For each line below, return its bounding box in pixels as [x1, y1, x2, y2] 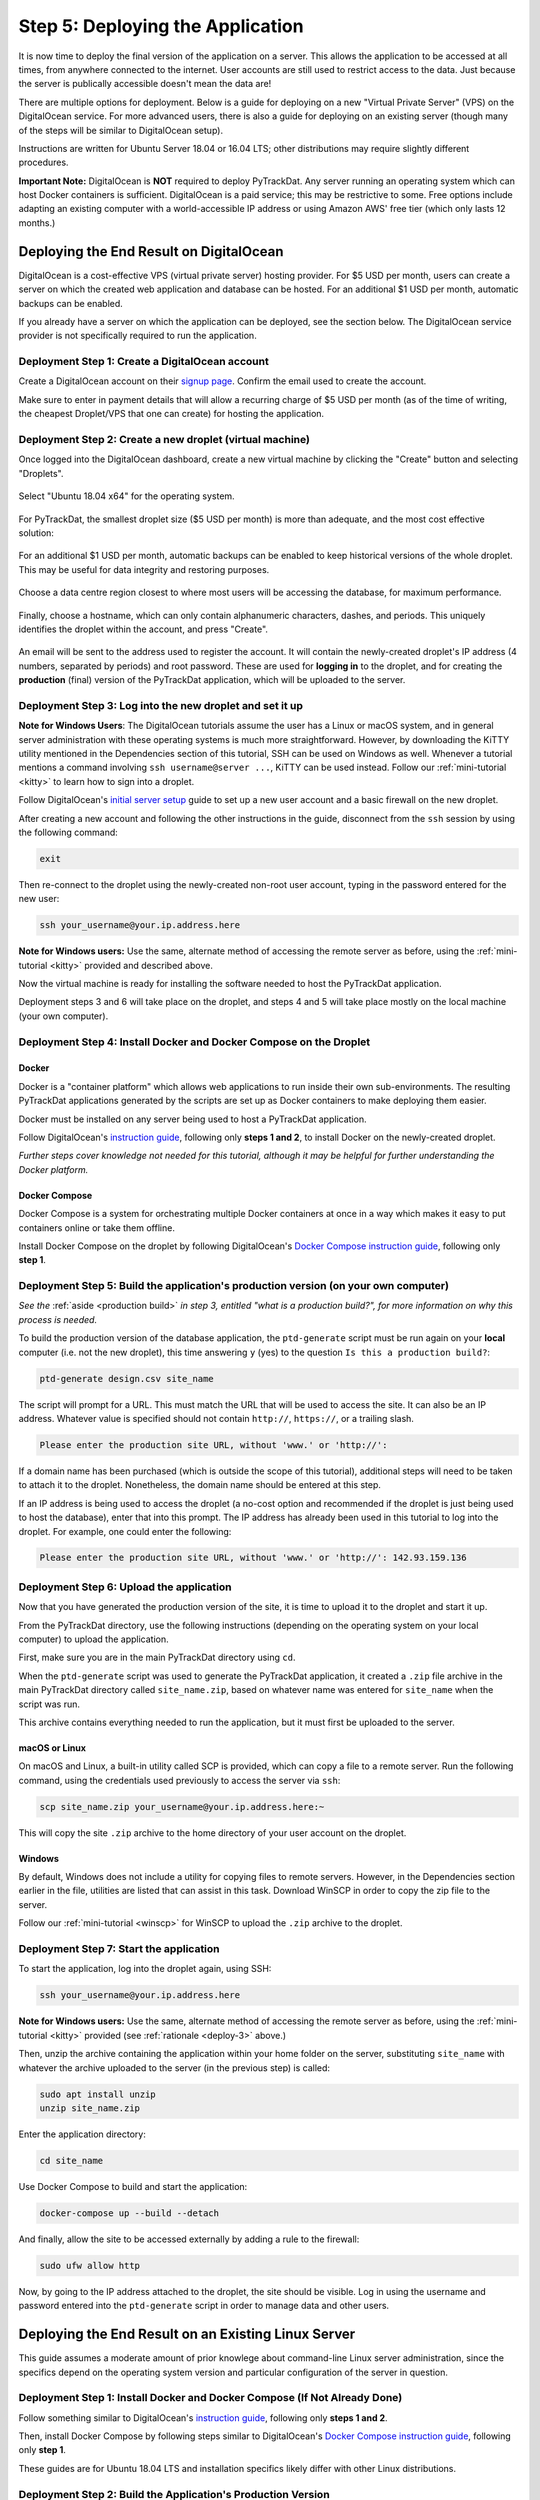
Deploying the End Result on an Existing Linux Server [18, 2326, 356, 2343]
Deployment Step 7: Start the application [18, 1942, 220, 1956]
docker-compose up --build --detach [39, 2207, 220, 2219]
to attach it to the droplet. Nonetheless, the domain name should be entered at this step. [18, 1479, 382, 1491]
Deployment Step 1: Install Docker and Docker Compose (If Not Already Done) [18, 2391, 403, 2405]
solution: [18, 526, 55, 539]
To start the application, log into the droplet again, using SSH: [18, 1963, 272, 1975]
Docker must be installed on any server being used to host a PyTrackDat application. [18, 1113, 367, 1125]
